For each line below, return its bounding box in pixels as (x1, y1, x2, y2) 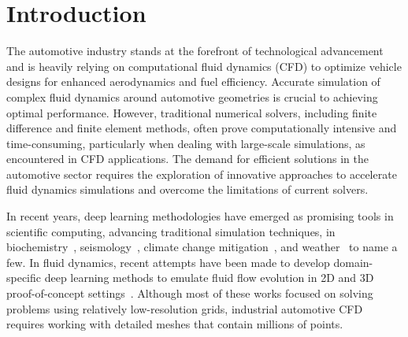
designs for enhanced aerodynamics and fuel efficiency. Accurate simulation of (6, 73, 380, 90)
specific (6, 269, 42, 286)
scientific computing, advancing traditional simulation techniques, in (6, 223, 336, 239)
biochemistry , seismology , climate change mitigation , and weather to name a (6, 239, 398, 255)
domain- (333, 254, 373, 270)
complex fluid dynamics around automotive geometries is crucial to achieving (6, 88, 378, 105)
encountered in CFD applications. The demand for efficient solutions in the (6, 150, 369, 167)
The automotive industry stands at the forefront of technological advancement (6, 43, 384, 59)
